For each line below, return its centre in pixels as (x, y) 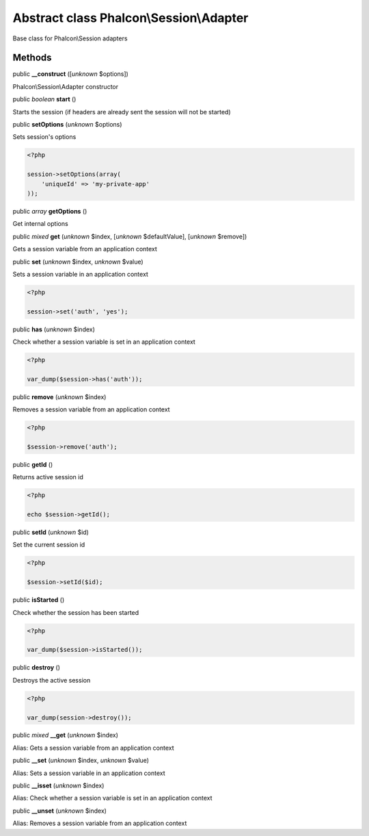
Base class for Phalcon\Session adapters (70, 38)
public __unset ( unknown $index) (60, 811)
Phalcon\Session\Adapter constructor (66, 86)
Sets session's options (44, 137)
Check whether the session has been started (76, 612)
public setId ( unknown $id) (51, 532)
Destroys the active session (52, 680)
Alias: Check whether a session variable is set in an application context (112, 798)
